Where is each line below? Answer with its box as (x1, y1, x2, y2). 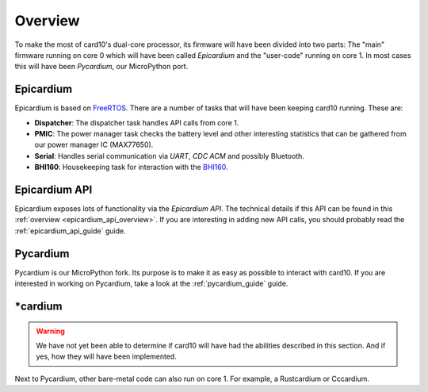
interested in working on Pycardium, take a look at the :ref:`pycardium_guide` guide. (14, 279, 289, 289)
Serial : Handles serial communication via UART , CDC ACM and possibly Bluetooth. (34, 151, 305, 160)
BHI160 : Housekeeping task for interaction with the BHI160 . (34, 163, 228, 172)
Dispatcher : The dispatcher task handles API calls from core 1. (34, 117, 239, 127)
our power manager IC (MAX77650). (34, 140, 154, 150)
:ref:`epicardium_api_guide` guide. (14, 226, 126, 236)
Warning (36, 326, 65, 336)
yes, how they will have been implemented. (36, 352, 178, 361)
